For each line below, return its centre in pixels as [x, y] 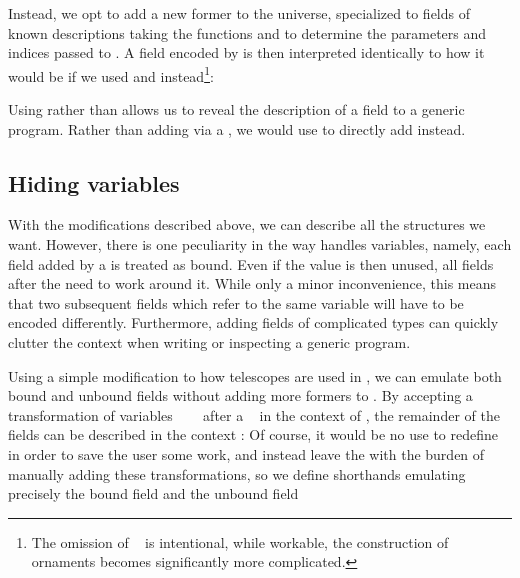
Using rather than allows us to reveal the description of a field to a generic [236, 109]
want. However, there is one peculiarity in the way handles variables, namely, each [260, 244]
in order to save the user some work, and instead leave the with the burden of [246, 453]
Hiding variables [94, 182]
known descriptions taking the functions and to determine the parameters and [247, 32]
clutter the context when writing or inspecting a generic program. [209, 341]
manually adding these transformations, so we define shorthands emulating [237, 473]
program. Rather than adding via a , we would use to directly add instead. [237, 128]
